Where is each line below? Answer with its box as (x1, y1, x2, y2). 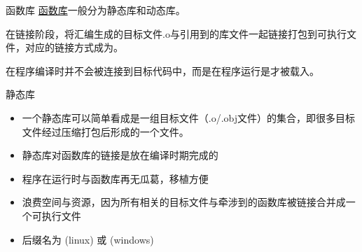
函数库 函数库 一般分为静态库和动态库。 (6, 3, 186, 17)
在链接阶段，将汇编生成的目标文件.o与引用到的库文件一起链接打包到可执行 (6, 26, 347, 41)
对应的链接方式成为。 (25, 40, 123, 55)
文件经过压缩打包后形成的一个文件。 (22, 124, 189, 139)
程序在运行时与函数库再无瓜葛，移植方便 (22, 171, 209, 185)
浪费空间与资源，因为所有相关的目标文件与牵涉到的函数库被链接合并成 (22, 195, 346, 209)
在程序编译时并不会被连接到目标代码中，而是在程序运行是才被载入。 (6, 63, 319, 78)
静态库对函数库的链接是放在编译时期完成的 (22, 148, 218, 162)
